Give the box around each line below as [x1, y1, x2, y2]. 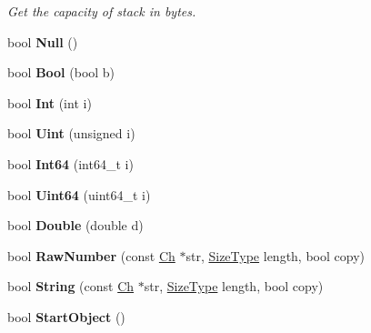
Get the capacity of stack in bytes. [7, 2, 196, 20]
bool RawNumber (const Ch [7, 246, 175, 265]
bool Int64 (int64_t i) [7, 154, 134, 173]
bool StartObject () [7, 307, 125, 326]
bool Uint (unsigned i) [7, 124, 135, 143]
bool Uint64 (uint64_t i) [7, 185, 151, 204]
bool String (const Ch [7, 277, 135, 296]
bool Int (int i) [7, 93, 92, 112]
